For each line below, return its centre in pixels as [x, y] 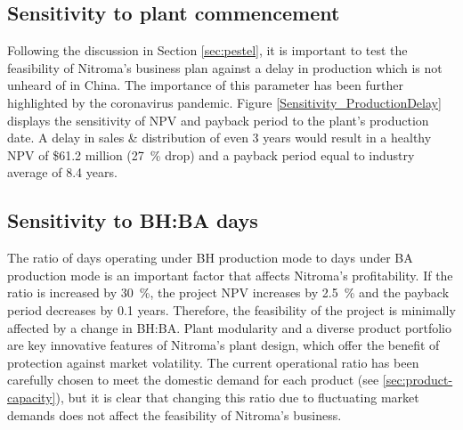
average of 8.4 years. [62, 172]
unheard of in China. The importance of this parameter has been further [205, 85]
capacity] [32, 397]
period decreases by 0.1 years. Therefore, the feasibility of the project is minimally [231, 309]
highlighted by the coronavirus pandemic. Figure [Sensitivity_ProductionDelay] [224, 102]
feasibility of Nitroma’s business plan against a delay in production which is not [225, 67]
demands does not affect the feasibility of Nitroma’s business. [175, 414]
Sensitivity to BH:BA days [133, 220]
